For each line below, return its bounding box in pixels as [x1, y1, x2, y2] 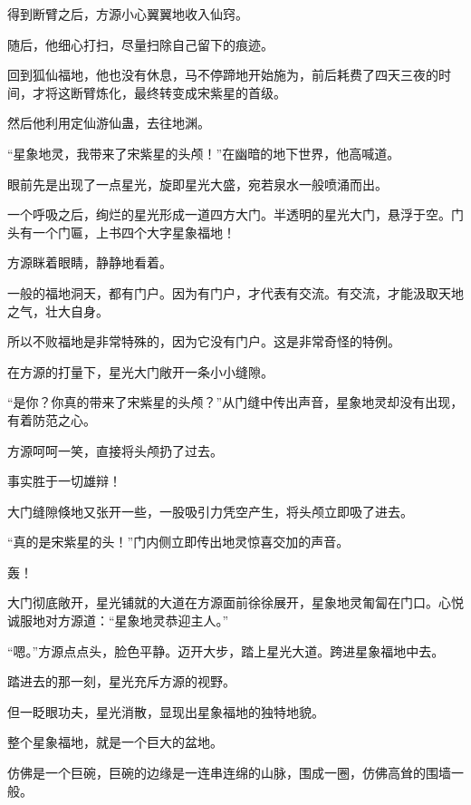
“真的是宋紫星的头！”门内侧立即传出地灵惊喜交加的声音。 [7, 532, 350, 551]
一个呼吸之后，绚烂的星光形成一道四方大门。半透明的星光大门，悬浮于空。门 [7, 205, 464, 224]
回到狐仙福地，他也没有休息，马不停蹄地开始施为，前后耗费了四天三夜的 [7, 65, 438, 84]
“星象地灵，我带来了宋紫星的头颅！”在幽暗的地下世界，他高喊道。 [7, 143, 400, 162]
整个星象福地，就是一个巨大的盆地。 [7, 732, 223, 752]
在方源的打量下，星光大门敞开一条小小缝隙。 [7, 362, 274, 381]
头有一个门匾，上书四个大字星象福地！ [7, 222, 235, 241]
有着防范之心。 [7, 410, 96, 429]
